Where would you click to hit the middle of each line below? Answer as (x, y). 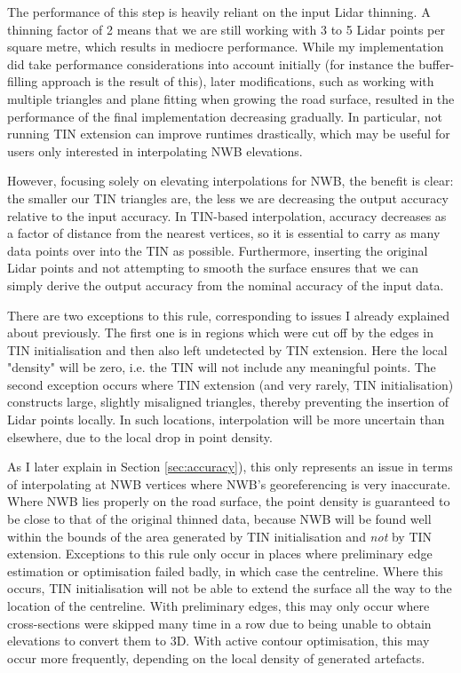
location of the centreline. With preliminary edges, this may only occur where (219, 606)
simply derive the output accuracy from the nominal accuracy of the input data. (226, 285)
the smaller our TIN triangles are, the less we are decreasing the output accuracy (228, 198)
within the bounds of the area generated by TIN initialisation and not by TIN (220, 536)
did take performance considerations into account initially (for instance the (211, 63)
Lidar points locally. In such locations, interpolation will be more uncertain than (226, 420)
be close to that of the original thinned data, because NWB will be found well (219, 519)
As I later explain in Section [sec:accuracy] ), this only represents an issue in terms (230, 467)
